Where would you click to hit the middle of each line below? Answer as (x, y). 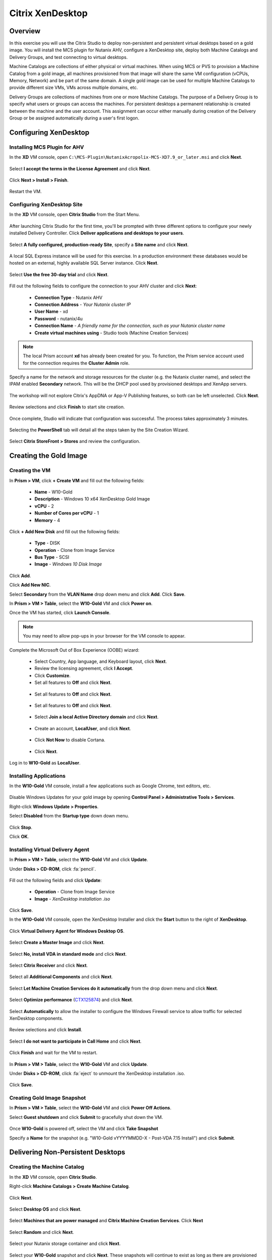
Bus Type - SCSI (52, 557)
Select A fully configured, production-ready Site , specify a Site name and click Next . (99, 244)
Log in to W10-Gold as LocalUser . (45, 763)
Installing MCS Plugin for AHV (47, 147)
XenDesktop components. (36, 1018)
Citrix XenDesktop (49, 13)
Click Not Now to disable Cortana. (70, 740)
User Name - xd (51, 311)
